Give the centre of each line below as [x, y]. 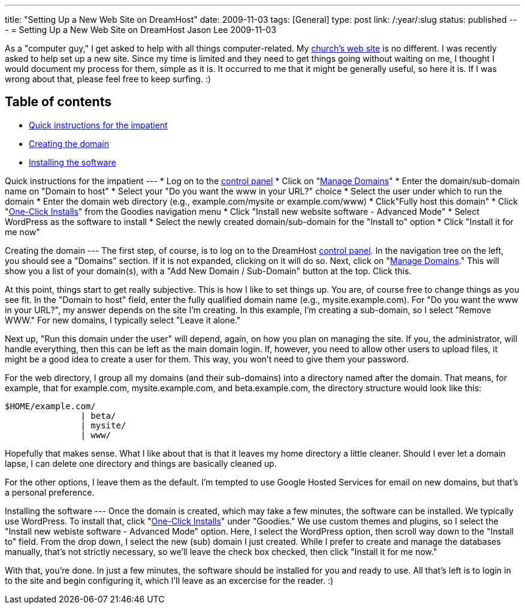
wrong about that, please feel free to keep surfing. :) [108, 79]
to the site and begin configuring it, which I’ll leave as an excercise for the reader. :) [169, 580]
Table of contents [58, 102]
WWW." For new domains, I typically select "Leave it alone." [123, 320]
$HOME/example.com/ [50, 406]
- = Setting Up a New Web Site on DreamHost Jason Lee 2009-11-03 [141, 30]
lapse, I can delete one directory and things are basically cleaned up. [141, 463]
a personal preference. [50, 492]
